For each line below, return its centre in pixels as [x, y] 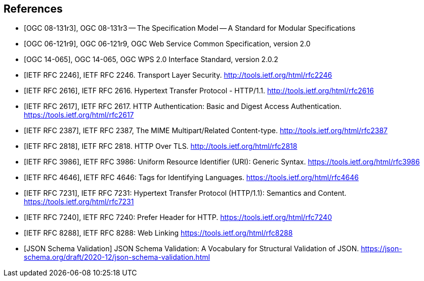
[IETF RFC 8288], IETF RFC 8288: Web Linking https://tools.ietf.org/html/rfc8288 [158, 233]
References [33, 9]
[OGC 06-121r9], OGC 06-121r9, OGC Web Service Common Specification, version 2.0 [167, 44]
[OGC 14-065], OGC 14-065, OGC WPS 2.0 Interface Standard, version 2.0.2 [151, 60]
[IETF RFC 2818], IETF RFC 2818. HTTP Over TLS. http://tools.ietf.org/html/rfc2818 [161, 146]
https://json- [381, 249]
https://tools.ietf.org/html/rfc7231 [79, 202]
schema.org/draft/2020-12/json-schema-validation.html [117, 257]
